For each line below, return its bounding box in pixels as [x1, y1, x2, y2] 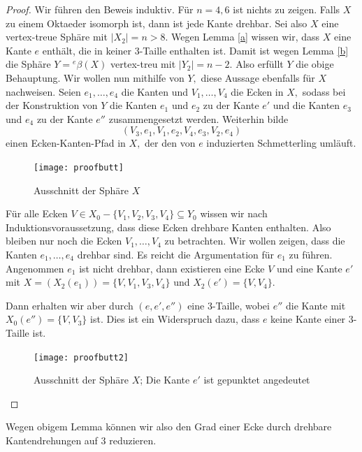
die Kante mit [285, 298, 346, 312]
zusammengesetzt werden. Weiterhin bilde [108, 111, 289, 126]
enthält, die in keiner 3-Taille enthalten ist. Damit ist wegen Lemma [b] [42, 43, 349, 57]
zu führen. [289, 247, 333, 261]
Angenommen [6, 261, 64, 275]
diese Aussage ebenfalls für [201, 70, 315, 85]
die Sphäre [6, 57, 51, 71]
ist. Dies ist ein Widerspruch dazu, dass [90, 312, 260, 326]
